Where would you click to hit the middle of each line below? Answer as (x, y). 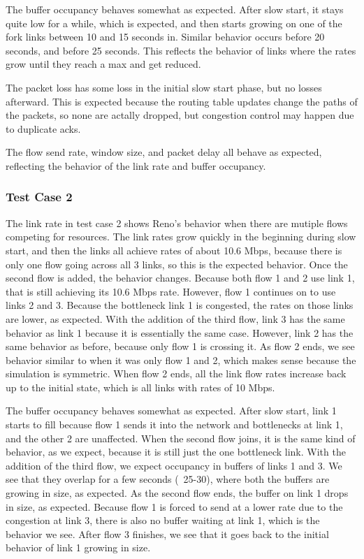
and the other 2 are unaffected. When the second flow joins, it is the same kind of (181, 438)
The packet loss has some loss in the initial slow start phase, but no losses (164, 87)
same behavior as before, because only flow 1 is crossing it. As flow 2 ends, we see (180, 346)
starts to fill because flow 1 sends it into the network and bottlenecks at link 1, (174, 424)
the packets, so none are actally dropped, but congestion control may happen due (180, 115)
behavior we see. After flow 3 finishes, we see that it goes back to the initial (167, 533)
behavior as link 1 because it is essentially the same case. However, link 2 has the (180, 332)
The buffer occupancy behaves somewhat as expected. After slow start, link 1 (171, 411)
